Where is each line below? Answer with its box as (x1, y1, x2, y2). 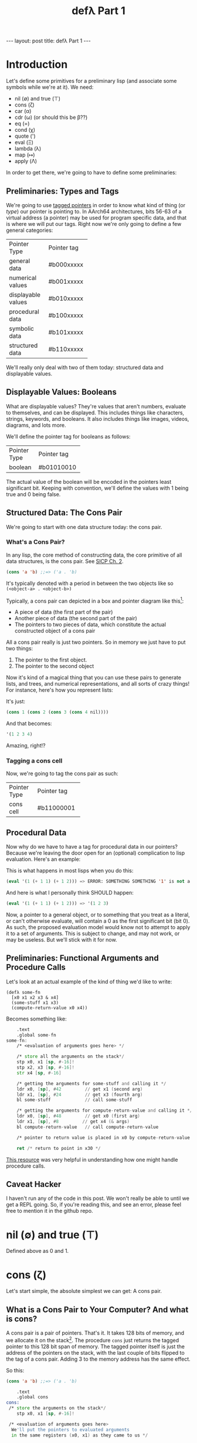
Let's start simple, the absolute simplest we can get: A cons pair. (6, 1288, 162, 1295)
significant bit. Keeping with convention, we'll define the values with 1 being (6, 484, 189, 491)
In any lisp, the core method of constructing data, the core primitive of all (6, 551, 182, 558)
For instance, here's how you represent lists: (6, 687, 113, 694)
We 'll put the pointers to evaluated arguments (11, 1427, 130, 1432)
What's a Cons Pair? (6, 538, 65, 546)
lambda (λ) (14, 145, 42, 152)
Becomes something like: (6, 1015, 67, 1022)
